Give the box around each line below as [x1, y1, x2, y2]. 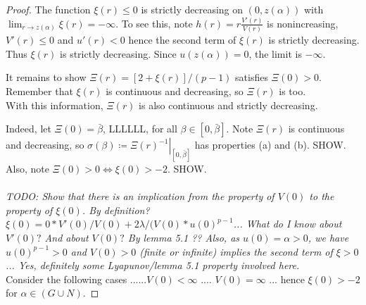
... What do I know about [233, 216, 342, 231]
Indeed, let [6, 121, 51, 136]
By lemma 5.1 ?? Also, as [127, 230, 240, 245]
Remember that [6, 84, 73, 99]
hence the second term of [128, 32, 236, 47]
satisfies [235, 70, 268, 85]
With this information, [6, 97, 103, 112]
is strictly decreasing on [141, 2, 244, 16]
